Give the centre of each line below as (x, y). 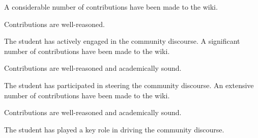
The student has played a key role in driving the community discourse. (114, 129)
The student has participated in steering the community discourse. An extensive (129, 85)
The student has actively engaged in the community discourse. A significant (122, 41)
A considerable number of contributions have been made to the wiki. (111, 7)
